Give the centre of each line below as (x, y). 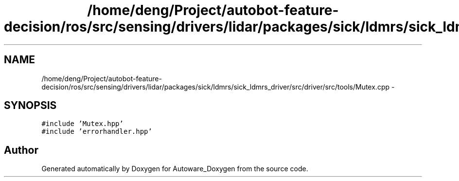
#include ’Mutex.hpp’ (82, 124)
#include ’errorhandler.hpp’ (97, 132)
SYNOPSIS (30, 106)
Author (21, 150)
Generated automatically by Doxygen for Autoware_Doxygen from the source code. (175, 169)
